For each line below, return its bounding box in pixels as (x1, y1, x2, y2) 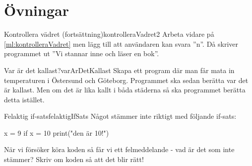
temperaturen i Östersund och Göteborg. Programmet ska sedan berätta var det (4, 75, 249, 85)
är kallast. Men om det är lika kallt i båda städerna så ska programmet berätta (4, 84, 246, 95)
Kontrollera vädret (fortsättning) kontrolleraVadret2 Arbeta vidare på (4, 29, 214, 39)
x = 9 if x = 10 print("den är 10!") (4, 127, 109, 138)
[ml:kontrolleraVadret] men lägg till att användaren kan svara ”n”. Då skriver (4, 38, 238, 49)
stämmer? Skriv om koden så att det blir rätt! (4, 154, 144, 165)
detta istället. (4, 94, 45, 104)
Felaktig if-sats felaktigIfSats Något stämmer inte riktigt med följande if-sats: (4, 111, 237, 121)
